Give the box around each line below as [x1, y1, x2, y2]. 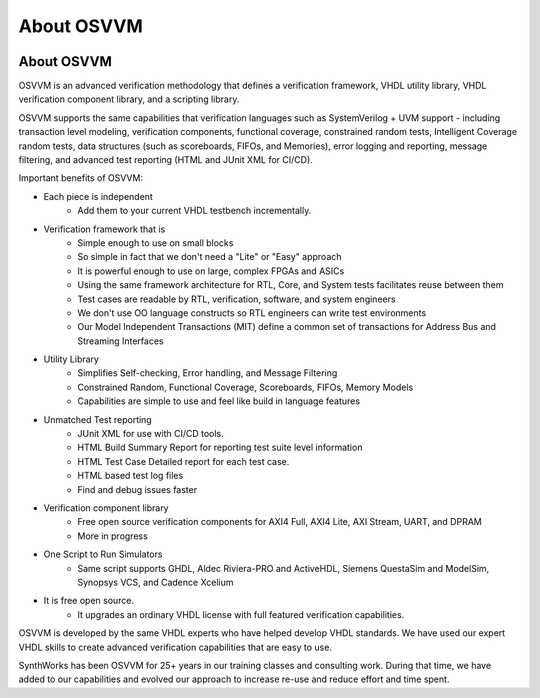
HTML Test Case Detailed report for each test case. [77, 455, 290, 467]
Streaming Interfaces [77, 335, 164, 347]
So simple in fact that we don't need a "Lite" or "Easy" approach [77, 251, 342, 263]
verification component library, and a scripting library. [18, 93, 240, 105]
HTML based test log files [77, 470, 184, 482]
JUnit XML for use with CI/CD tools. [77, 428, 224, 440]
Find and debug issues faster [77, 483, 198, 495]
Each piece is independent [43, 190, 154, 202]
